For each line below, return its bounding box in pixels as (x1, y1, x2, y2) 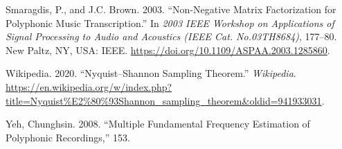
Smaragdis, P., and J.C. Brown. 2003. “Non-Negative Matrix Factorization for (6, 2, 336, 16)
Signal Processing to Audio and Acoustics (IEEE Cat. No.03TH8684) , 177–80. (6, 29, 337, 44)
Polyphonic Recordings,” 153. (6, 130, 130, 144)
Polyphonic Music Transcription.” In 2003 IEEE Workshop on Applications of (6, 15, 334, 30)
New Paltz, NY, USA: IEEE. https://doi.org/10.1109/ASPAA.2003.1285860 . (6, 42, 330, 57)
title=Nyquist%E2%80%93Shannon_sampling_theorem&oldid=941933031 (6, 93, 322, 107)
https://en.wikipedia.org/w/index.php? (6, 79, 172, 94)
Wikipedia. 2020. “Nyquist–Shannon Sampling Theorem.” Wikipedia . (6, 66, 296, 80)
